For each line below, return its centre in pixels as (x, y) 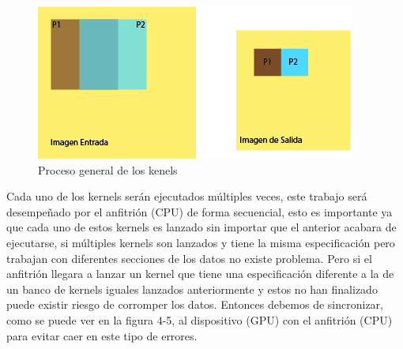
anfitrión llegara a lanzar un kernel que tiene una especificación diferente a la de (200, 274)
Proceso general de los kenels (108, 169)
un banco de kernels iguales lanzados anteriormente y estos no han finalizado (192, 289)
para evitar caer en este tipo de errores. (102, 335)
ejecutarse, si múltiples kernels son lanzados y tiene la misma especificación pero (201, 242)
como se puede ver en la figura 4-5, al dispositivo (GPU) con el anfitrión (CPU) (200, 319)
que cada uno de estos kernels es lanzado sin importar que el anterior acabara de (201, 227)
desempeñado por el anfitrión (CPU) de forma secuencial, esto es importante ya (200, 211)
